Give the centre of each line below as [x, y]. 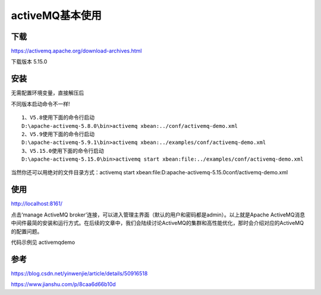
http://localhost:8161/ [37, 204]
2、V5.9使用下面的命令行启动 [58, 134]
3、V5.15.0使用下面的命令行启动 [63, 151]
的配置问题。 [27, 231]
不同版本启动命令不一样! [41, 103]
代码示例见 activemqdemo [43, 242]
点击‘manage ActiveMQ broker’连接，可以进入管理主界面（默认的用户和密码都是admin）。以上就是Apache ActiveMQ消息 [158, 215]
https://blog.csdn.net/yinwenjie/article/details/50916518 [79, 273]
